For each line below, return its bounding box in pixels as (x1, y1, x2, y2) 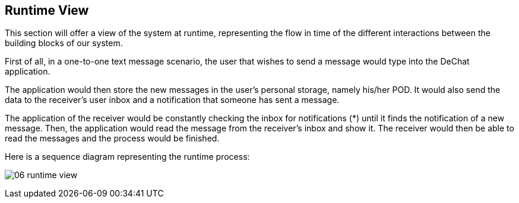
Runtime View (5, 3, 89, 18)
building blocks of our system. (5, 38, 123, 49)
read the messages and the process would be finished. (5, 133, 220, 144)
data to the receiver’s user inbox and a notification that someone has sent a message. (5, 95, 340, 105)
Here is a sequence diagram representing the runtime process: (5, 152, 250, 162)
